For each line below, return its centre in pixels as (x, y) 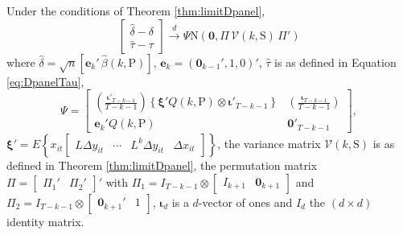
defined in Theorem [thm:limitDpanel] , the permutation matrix (162, 165)
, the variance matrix (269, 144)
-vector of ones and (245, 202)
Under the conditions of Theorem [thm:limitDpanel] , (136, 10)
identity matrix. (45, 221)
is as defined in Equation (335, 62)
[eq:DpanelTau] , (45, 81)
